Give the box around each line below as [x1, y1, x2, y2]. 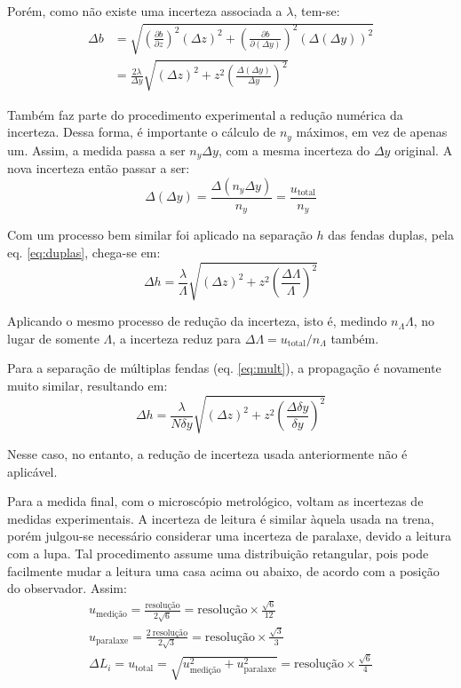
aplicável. [7, 462, 58, 480]
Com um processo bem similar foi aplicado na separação [7, 225, 313, 244]
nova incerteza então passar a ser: [7, 159, 190, 178]
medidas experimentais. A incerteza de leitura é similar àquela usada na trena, [7, 509, 434, 527]
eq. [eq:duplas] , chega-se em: [7, 242, 161, 261]
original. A [394, 140, 453, 159]
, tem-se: [293, 2, 340, 20]
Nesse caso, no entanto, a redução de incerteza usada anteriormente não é [7, 444, 408, 463]
